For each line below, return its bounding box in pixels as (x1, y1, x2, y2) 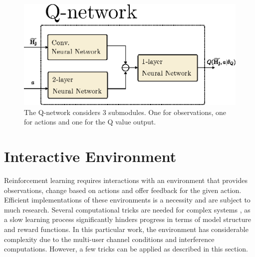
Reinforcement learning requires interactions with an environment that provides (4, 174, 248, 185)
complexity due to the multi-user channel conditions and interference (4, 233, 215, 244)
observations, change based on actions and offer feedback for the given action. (4, 184, 242, 195)
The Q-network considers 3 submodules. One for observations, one (24, 106, 227, 117)
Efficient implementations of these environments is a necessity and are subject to (4, 194, 251, 205)
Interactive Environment (4, 146, 177, 166)
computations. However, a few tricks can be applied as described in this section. (4, 243, 248, 254)
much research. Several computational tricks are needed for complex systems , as (4, 204, 251, 214)
